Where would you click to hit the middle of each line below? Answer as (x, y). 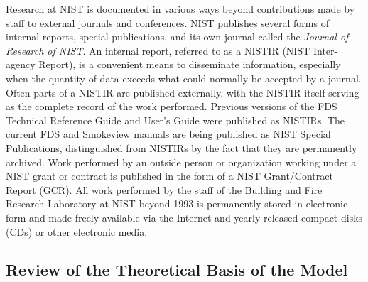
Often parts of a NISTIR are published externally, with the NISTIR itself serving (183, 92)
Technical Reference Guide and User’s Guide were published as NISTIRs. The (175, 120)
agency (21, 64)
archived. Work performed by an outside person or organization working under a (181, 162)
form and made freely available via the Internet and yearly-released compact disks (184, 217)
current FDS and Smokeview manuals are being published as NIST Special (168, 134)
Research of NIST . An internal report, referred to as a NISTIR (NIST (158, 50)
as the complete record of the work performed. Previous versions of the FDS (172, 106)
